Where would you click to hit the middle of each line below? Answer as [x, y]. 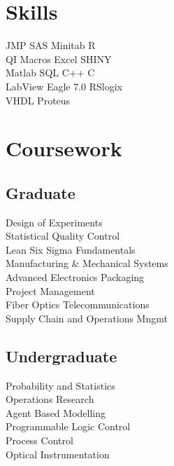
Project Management [50, 290]
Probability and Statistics [60, 385]
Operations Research [50, 399]
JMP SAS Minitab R [51, 45]
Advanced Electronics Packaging [75, 277]
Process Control [39, 440]
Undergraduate [61, 356]
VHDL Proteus [38, 100]
